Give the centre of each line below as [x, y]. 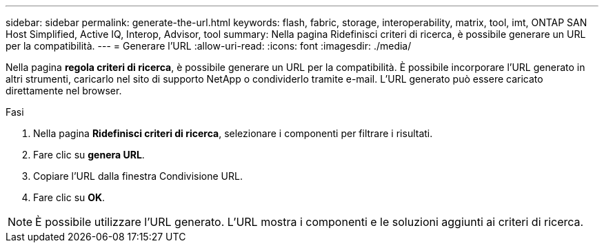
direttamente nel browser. [64, 91]
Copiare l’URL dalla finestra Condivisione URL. [138, 176]
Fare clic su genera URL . [89, 155]
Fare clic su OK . [69, 197]
